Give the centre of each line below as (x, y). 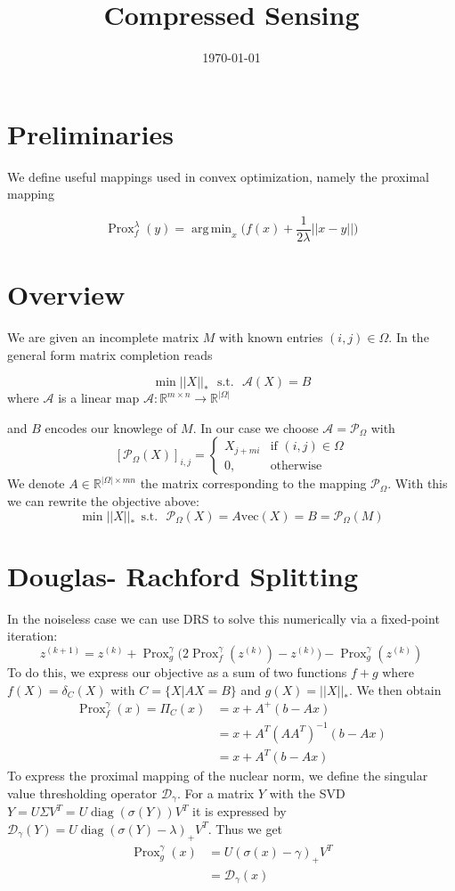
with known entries (271, 337)
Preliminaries (90, 133)
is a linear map (99, 398)
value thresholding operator (82, 793)
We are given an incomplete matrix (103, 337)
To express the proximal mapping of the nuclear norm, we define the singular (218, 776)
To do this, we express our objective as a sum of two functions (177, 671)
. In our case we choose (256, 427)
